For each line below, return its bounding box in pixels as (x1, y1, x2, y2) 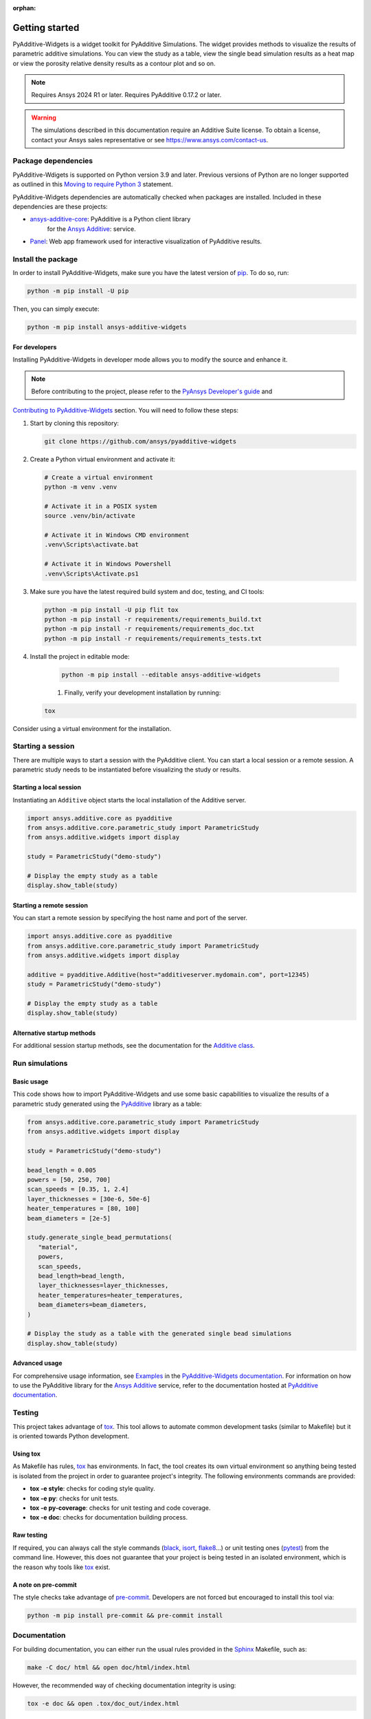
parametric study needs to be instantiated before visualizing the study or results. (12, 765, 241, 774)
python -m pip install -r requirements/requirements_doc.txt (44, 625, 255, 633)
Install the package (12, 254, 78, 264)
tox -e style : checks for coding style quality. (30, 1485, 156, 1493)
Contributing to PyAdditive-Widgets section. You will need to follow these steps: (12, 406, 239, 415)
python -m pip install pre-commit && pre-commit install (27, 1611, 223, 1619)
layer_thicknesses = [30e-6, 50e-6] (27, 1195, 151, 1203)
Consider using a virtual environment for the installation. (12, 724, 172, 732)
